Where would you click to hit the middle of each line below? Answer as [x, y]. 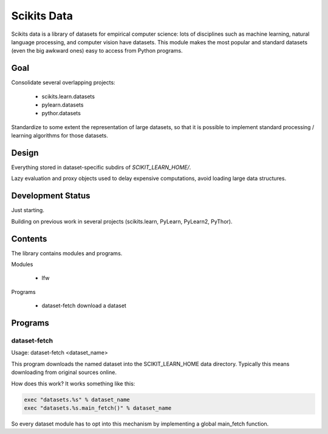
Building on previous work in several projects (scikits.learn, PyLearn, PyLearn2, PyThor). [122, 221]
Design [25, 153]
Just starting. [28, 210]
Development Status [51, 196]
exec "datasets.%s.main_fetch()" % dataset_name [98, 408]
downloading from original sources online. [64, 372]
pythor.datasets [61, 113]
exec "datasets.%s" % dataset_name [77, 399]
